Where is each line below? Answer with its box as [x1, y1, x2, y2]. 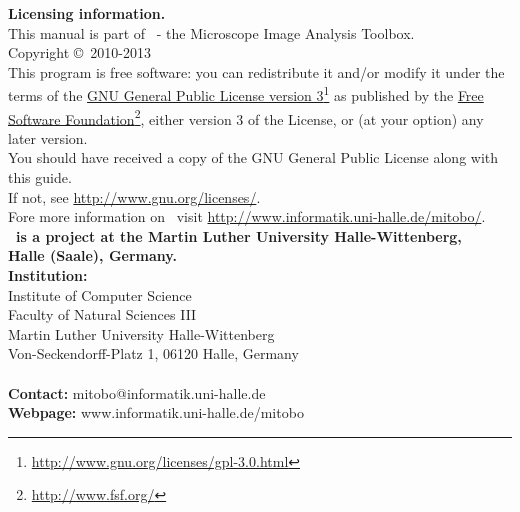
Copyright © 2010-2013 [8, 42, 151, 63]
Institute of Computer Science [8, 284, 192, 305]
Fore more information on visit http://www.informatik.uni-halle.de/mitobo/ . [8, 206, 486, 227]
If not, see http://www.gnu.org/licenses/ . [8, 186, 261, 207]
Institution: [8, 265, 88, 286]
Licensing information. [8, 3, 166, 23]
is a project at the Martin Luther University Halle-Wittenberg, [16, 225, 462, 246]
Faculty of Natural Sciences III [8, 304, 197, 325]
